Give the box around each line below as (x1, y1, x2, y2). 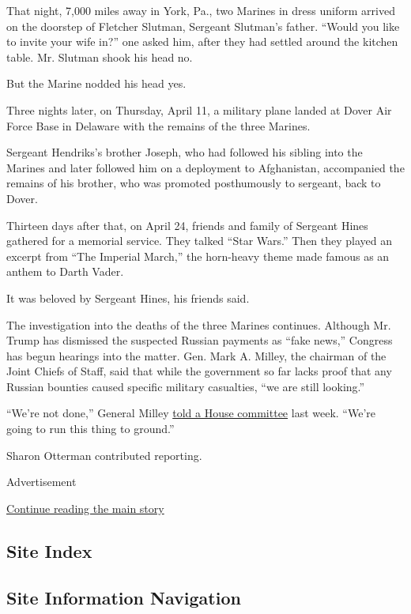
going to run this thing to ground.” (6, 420, 175, 437)
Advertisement (6, 473, 77, 490)
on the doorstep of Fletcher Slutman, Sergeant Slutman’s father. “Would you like (6, 17, 400, 34)
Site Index (6, 538, 92, 563)
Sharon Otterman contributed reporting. (6, 446, 202, 463)
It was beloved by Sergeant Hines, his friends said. (6, 289, 250, 306)
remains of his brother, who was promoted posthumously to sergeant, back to (6, 175, 381, 191)
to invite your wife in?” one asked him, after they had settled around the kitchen (6, 33, 398, 50)
